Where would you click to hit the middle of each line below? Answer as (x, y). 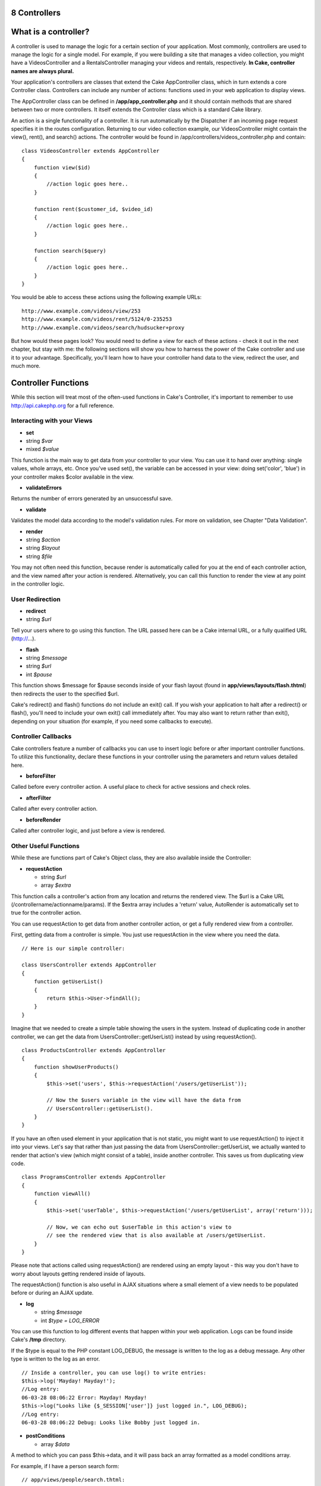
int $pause (39, 674)
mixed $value (43, 449)
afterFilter (39, 798)
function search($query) (70, 251)
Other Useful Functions (45, 846)
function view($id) (62, 167)
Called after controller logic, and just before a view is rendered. (88, 830)
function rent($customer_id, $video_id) (94, 209)
